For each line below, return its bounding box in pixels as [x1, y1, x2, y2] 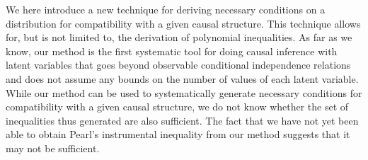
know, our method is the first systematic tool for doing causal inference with [6, 43, 338, 58]
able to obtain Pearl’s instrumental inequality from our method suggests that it [6, 127, 350, 142]
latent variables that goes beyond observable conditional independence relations [6, 57, 351, 72]
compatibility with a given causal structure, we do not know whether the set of [6, 99, 349, 114]
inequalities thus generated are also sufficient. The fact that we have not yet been [6, 113, 359, 127]
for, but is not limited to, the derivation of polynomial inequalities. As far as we [6, 30, 352, 45]
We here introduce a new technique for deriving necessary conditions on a [6, 2, 326, 16]
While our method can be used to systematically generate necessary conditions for [6, 85, 362, 100]
